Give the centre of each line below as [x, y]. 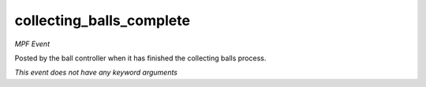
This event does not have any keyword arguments [96, 72]
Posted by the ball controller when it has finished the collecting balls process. [140, 58]
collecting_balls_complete [103, 20]
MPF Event [32, 44]
